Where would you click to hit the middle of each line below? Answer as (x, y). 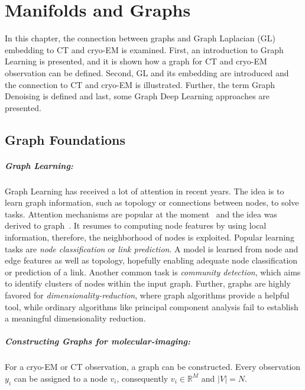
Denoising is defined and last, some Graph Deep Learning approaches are (137, 96)
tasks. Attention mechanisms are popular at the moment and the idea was (141, 214)
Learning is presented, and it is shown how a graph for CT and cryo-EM (136, 61)
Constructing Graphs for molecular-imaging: (98, 341)
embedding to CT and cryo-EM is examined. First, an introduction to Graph (144, 49)
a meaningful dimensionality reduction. (75, 318)
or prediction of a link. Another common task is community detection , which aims (153, 272)
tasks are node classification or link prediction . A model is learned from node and (152, 248)
